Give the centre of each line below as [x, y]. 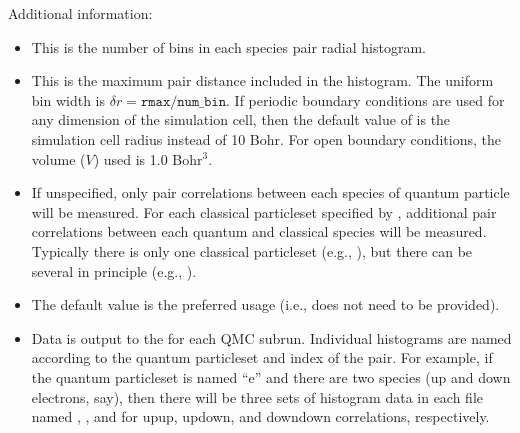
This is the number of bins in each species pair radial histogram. [228, 46]
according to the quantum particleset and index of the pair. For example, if [262, 357]
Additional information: [80, 13]
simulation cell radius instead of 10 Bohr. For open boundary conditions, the [266, 138]
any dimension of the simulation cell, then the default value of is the [241, 119]
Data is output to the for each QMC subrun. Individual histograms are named [271, 337]
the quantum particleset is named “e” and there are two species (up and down [271, 376]
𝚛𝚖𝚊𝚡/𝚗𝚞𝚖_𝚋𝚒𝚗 [183, 101]
